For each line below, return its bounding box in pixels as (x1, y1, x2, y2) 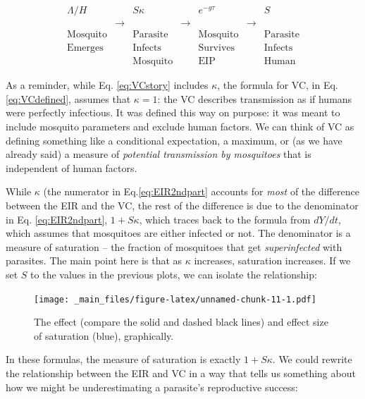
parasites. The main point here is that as (6, 253, 182, 268)
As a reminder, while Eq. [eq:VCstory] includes (6, 78, 209, 92)
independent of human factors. (6, 160, 137, 175)
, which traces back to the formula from (139, 211, 311, 226)
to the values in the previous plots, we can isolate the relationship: (30, 266, 317, 281)
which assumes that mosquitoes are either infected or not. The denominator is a (6, 226, 351, 240)
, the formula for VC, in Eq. (217, 78, 338, 92)
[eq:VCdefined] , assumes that (6, 91, 131, 106)
